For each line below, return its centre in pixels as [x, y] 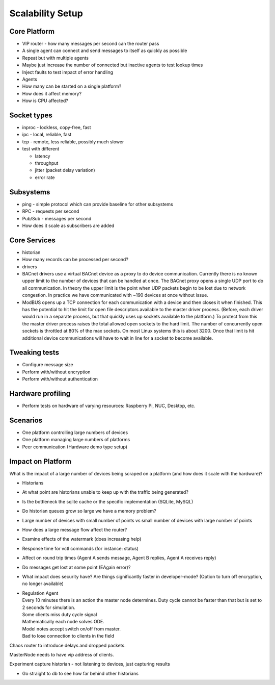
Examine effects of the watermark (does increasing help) [82, 539]
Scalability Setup [46, 13]
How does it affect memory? [52, 93]
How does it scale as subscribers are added [68, 225]
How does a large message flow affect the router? [75, 530]
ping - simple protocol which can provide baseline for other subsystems [98, 204]
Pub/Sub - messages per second [57, 218]
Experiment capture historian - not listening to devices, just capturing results [90, 664]
